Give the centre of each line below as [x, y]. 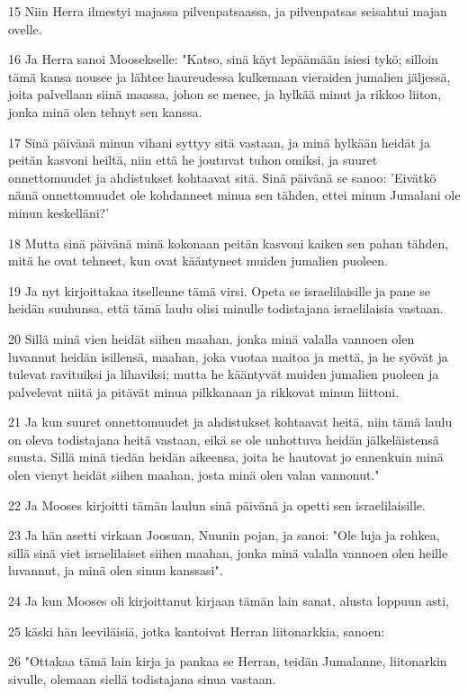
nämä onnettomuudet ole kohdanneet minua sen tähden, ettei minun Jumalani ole [234, 195]
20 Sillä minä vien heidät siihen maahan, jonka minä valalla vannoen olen [211, 338]
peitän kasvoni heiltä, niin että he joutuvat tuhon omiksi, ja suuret [193, 160]
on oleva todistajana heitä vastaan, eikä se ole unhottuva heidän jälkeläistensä [224, 439]
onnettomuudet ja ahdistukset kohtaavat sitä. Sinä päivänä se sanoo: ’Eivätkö [222, 177]
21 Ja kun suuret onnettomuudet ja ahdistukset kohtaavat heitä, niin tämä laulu [230, 422]
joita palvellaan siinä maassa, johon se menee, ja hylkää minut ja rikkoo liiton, [225, 94]
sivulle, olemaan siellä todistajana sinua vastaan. [142, 678]
